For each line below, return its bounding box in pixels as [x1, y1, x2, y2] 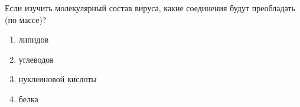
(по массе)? [5, 13, 47, 25]
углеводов [18, 53, 54, 65]
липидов [18, 33, 48, 46]
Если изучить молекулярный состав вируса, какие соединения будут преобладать [5, 2, 295, 14]
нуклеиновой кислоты [18, 73, 97, 85]
